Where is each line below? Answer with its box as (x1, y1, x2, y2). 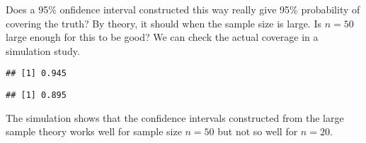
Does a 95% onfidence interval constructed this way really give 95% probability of (6, 2, 360, 16)
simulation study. (6, 43, 80, 58)
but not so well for (217, 124, 298, 139)
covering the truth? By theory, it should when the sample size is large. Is (6, 15, 321, 30)
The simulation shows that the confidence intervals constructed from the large (6, 110, 344, 125)
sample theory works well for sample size (6, 124, 182, 139)
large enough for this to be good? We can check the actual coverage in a (6, 30, 319, 44)
